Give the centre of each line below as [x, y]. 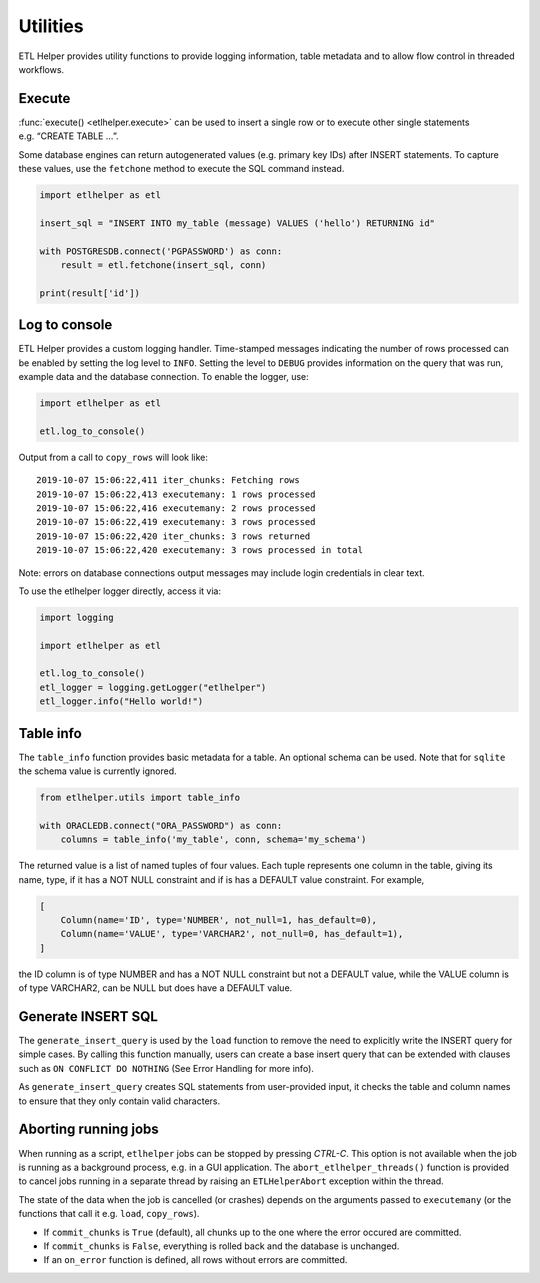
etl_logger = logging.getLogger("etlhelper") [153, 687]
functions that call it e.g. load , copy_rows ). [109, 1214]
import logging [76, 617]
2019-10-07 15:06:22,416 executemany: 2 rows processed [176, 508]
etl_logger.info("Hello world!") [121, 701]
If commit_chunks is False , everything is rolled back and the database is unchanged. [221, 1246]
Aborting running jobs [88, 1129]
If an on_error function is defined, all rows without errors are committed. [195, 1260]
